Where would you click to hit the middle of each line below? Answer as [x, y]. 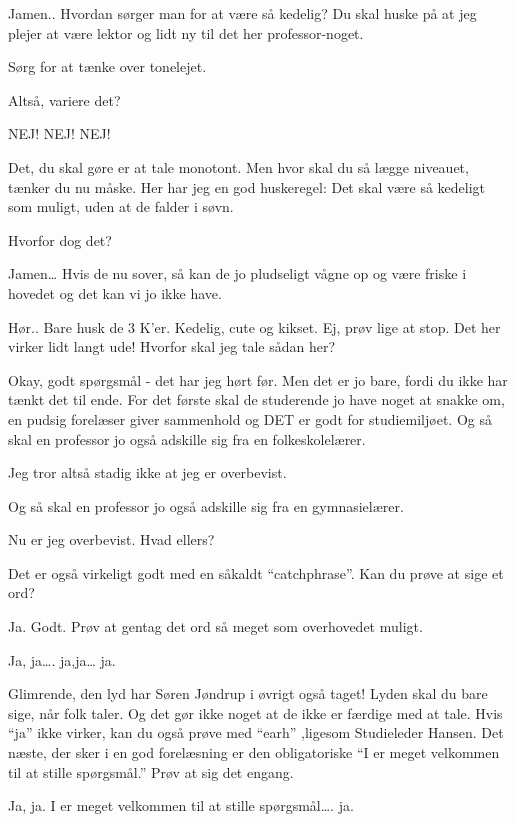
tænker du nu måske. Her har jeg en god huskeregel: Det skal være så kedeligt [247, 186]
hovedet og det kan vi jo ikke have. [115, 292]
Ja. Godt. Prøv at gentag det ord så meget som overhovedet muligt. [215, 626]
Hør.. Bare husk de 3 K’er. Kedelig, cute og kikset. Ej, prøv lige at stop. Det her [254, 326]
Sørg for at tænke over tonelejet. [107, 66]
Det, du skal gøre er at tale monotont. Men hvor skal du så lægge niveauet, [238, 166]
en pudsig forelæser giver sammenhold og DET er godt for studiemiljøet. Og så [250, 418]
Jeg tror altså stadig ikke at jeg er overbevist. [147, 472]
